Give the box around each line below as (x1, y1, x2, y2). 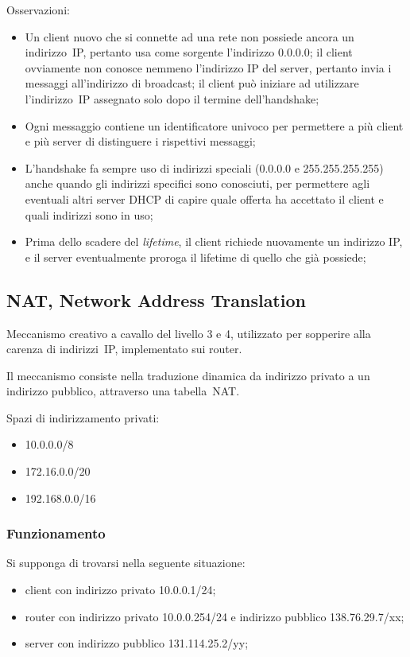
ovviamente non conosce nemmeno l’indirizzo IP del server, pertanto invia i (25, 59, 392, 76)
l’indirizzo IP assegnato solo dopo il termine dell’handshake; (25, 90, 319, 107)
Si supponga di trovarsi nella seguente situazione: (6, 554, 246, 571)
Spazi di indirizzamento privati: (6, 409, 160, 426)
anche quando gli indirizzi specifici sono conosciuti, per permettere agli (25, 175, 370, 192)
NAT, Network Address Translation (6, 287, 306, 312)
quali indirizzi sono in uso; (25, 206, 153, 223)
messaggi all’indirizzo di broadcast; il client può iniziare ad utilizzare (25, 75, 359, 91)
